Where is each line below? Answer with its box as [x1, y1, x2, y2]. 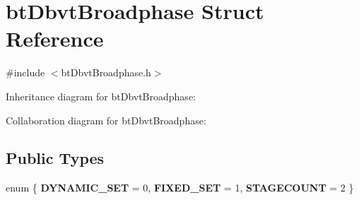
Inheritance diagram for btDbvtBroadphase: [6, 88, 196, 103]
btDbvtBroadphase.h [61, 65, 151, 80]
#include [6, 65, 45, 80]
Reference [6, 24, 104, 53]
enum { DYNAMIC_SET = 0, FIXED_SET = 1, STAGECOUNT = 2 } [6, 180, 354, 195]
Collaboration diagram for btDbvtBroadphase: [6, 112, 206, 127]
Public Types [6, 147, 105, 169]
